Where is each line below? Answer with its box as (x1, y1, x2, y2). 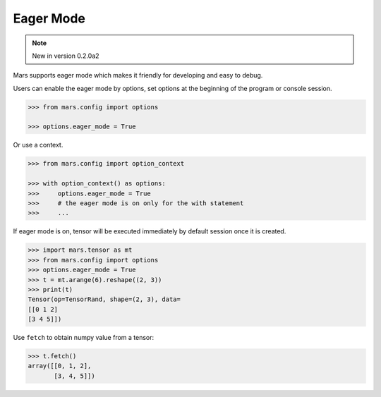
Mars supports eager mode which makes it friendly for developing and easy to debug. (13, 71, 263, 80)
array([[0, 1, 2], (28, 362, 92, 370)
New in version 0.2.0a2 (32, 51, 99, 60)
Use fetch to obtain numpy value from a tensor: (13, 334, 155, 342)
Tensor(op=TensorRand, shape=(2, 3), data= (28, 295, 181, 303)
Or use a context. (13, 141, 64, 149)
